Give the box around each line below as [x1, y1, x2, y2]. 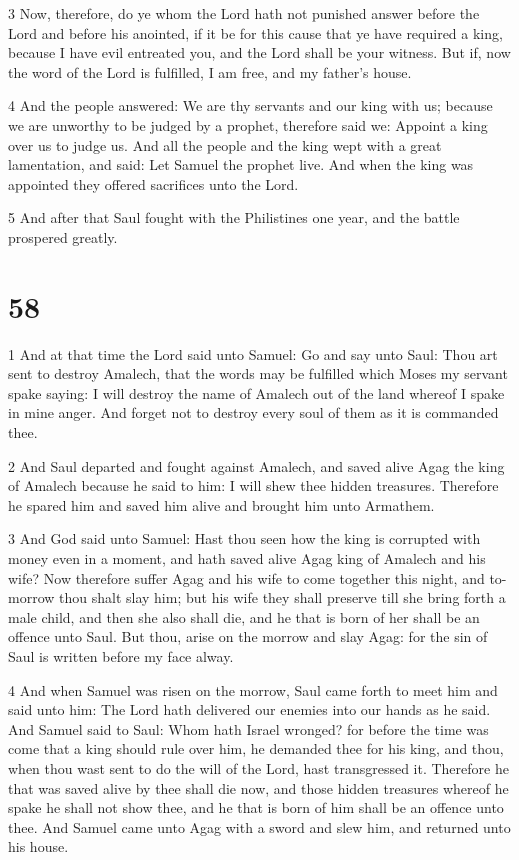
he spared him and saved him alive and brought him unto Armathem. [8, 494, 435, 515]
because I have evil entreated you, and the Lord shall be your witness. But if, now [8, 42, 511, 63]
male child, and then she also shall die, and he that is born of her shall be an [8, 606, 480, 627]
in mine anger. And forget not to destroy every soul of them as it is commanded [8, 402, 499, 423]
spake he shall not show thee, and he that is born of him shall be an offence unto [8, 797, 504, 818]
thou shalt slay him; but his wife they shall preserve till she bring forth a [59, 587, 506, 608]
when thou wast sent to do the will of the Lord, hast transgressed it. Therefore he [8, 757, 509, 778]
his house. [8, 836, 69, 857]
